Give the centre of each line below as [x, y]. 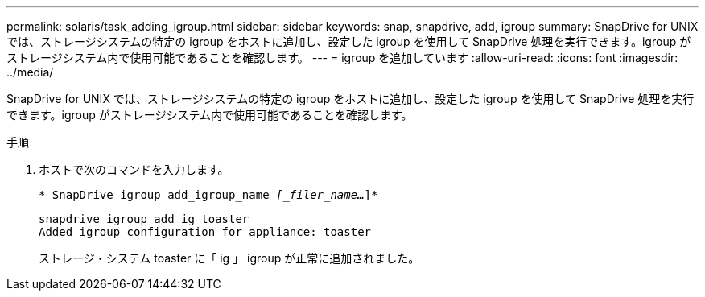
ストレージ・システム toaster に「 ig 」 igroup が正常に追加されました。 [229, 258]
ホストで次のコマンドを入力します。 [134, 169]
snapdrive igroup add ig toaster [144, 219]
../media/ [30, 72]
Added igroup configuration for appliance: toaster [205, 232]
